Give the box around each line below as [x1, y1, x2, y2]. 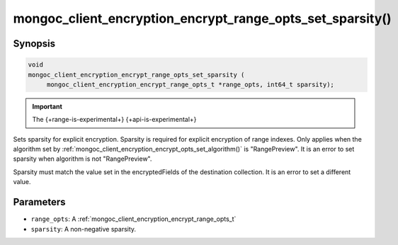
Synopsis [13, 38, 56, 50]
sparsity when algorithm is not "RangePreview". [13, 154, 152, 163]
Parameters [13, 196, 66, 208]
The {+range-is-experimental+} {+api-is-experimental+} [32, 115, 197, 124]
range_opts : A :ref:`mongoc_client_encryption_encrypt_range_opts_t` [30, 215, 237, 223]
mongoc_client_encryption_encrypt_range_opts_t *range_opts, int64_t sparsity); [46, 80, 334, 89]
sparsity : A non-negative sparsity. [30, 224, 137, 233]
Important [32, 102, 63, 110]
